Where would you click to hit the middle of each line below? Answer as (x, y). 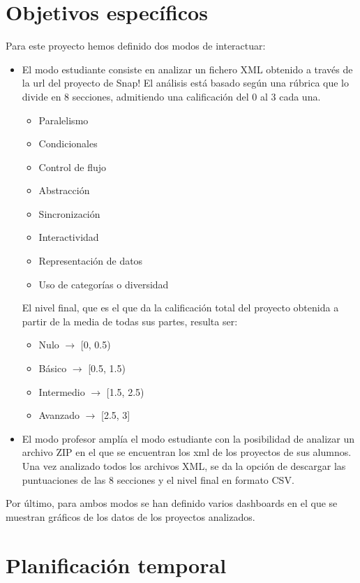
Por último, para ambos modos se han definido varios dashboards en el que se (172, 503)
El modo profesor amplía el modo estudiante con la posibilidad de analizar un (188, 438)
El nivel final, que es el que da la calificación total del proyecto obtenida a (180, 308)
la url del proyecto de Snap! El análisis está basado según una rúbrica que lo (185, 83)
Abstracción (64, 190)
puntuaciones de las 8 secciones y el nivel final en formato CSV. (158, 479)
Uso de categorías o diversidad (104, 284)
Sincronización (69, 213)
